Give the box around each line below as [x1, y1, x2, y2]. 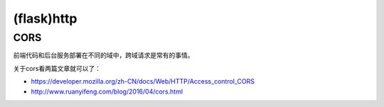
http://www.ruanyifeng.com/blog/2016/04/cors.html [31, 87, 183, 96]
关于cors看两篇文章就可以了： [13, 64, 102, 72]
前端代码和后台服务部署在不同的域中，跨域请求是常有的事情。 [13, 51, 194, 60]
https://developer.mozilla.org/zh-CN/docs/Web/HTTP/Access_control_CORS [31, 77, 255, 86]
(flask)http [13, 11, 78, 26]
